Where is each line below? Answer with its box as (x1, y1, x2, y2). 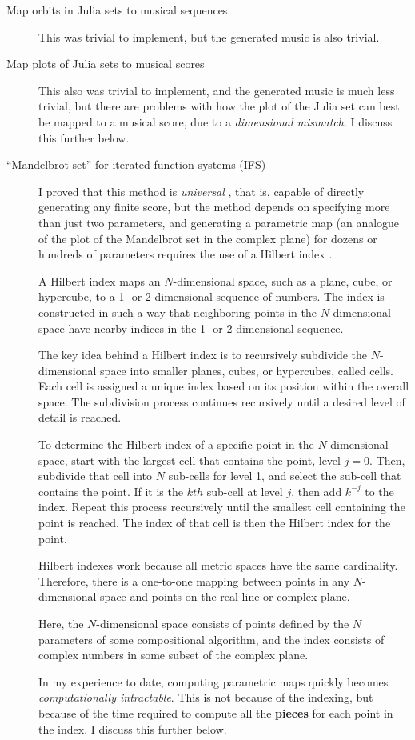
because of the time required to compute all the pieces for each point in (38, 704, 393, 721)
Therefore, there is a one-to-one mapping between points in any (38, 572, 350, 589)
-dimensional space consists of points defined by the (96, 615, 349, 631)
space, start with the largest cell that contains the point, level (38, 451, 341, 468)
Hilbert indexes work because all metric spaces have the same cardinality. (38, 557, 398, 574)
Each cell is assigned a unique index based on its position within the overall (38, 378, 409, 394)
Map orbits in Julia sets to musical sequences (6, 2, 228, 18)
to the (365, 482, 394, 499)
